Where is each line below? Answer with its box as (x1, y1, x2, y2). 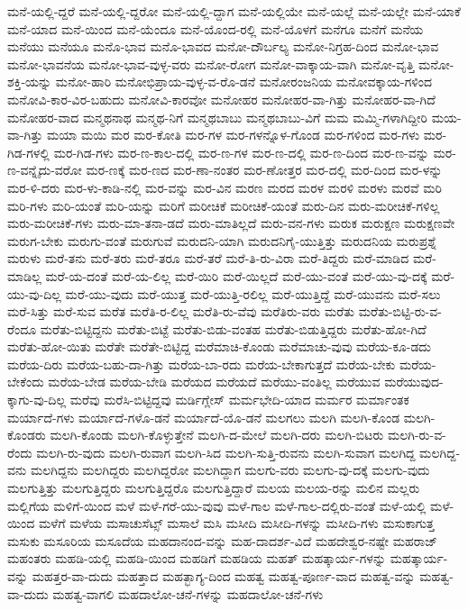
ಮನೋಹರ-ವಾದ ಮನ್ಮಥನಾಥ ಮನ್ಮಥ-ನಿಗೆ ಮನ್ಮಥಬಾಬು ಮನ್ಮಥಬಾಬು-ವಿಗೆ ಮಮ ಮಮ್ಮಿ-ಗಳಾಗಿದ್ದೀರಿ (7, 107, 427, 126)
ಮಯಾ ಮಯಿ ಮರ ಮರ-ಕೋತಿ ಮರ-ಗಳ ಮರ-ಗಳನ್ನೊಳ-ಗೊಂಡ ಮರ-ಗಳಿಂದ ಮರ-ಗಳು (46, 125, 420, 144)
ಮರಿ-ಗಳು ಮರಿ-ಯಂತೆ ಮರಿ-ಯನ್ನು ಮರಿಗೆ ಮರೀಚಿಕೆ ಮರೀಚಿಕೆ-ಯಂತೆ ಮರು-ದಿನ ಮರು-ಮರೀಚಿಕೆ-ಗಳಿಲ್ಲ (7, 196, 440, 214)
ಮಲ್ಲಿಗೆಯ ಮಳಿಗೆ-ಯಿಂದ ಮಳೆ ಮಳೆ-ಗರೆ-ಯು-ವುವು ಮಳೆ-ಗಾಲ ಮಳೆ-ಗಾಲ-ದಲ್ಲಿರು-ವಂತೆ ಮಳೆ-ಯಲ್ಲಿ (7, 496, 427, 514)
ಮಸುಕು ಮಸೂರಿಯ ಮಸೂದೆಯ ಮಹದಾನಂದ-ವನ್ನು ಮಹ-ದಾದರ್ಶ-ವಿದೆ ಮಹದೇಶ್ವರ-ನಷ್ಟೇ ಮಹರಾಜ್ (7, 531, 438, 550)
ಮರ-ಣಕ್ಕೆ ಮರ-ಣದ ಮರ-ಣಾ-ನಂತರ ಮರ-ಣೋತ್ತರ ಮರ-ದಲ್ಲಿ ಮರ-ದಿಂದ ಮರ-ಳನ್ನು (86, 160, 443, 179)
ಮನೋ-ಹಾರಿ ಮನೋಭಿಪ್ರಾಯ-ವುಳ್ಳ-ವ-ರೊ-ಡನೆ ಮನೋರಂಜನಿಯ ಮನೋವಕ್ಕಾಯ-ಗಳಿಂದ (55, 72, 433, 91)
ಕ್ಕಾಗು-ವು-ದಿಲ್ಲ (7, 390, 67, 409)
